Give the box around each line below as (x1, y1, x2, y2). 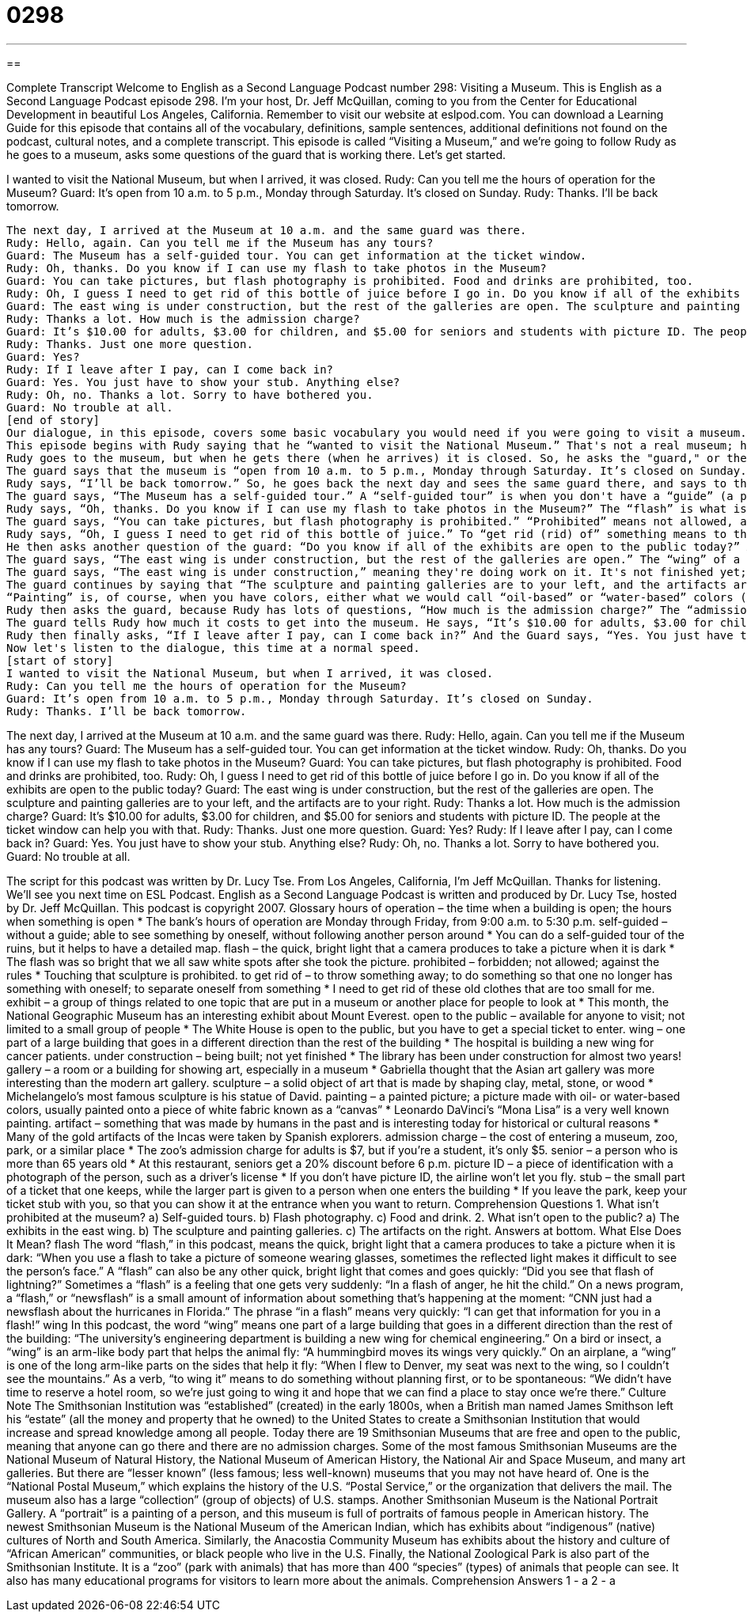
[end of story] (6, 413, 100, 426)
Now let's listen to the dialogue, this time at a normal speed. (6, 641, 420, 654)
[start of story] (6, 654, 113, 667)
